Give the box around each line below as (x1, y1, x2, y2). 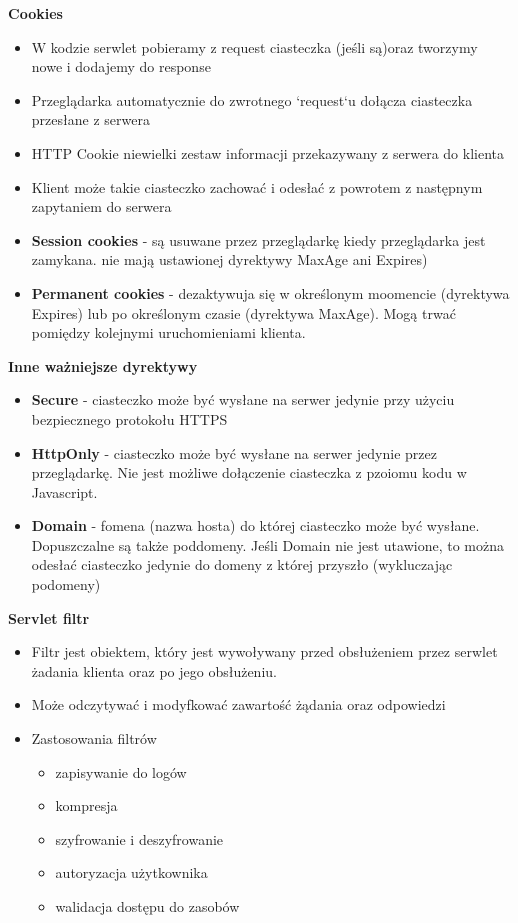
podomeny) (31, 574, 101, 595)
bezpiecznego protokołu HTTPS (31, 408, 228, 429)
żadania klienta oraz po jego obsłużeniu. (31, 660, 277, 681)
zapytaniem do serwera (31, 196, 172, 217)
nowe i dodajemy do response (31, 56, 211, 77)
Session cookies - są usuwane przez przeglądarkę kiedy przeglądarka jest (31, 229, 486, 250)
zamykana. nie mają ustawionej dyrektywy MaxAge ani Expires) (31, 249, 428, 270)
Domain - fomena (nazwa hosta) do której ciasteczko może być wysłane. (31, 515, 480, 536)
